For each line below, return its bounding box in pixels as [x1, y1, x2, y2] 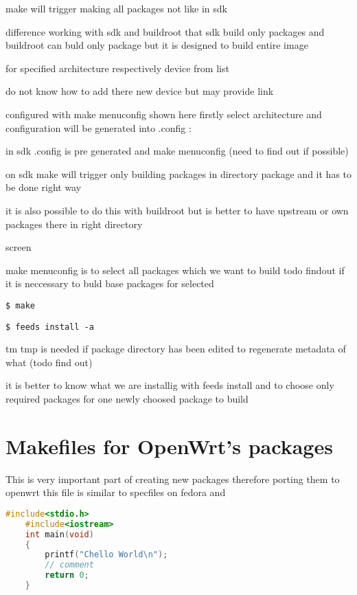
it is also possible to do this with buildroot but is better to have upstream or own [5, 203, 349, 217]
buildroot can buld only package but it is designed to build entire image [5, 38, 308, 52]
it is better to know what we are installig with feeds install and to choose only [5, 378, 334, 392]
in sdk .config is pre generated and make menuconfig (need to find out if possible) [5, 144, 349, 158]
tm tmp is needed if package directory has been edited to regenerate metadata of [5, 341, 346, 356]
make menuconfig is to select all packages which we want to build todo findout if [5, 262, 345, 277]
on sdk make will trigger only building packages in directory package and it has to [5, 166, 352, 181]
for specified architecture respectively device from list [5, 60, 229, 75]
